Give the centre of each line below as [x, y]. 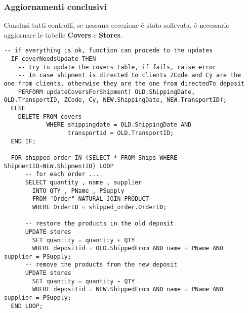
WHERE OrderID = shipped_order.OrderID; [100, 207]
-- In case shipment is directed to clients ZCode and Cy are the [129, 75]
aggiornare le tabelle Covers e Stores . [63, 34]
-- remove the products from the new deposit [101, 265]
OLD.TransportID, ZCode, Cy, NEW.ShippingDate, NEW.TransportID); [116, 100]
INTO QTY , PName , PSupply [78, 191]
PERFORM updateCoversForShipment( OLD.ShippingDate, [106, 92]
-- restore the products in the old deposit [99, 224]
